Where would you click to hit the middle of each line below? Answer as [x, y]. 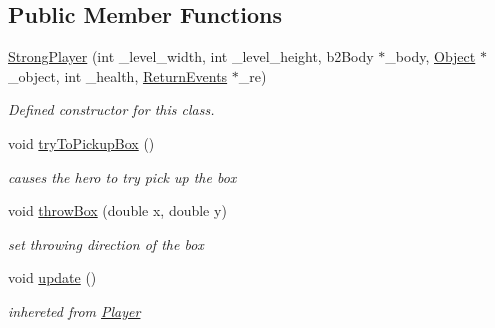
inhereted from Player [74, 310]
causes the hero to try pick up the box [122, 176]
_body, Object [430, 56]
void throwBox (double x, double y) [117, 210]
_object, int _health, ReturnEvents [118, 75]
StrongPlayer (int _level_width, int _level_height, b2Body [191, 56]
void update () [52, 277]
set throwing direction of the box [106, 243]
